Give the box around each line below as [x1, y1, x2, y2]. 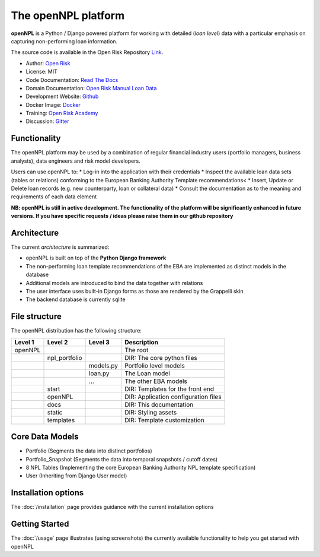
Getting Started [11, 519, 69, 529]
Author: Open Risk [25, 59, 71, 67]
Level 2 [47, 338, 68, 346]
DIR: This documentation [124, 400, 194, 409]
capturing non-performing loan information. [11, 37, 118, 45]
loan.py [89, 369, 110, 377]
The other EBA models [124, 377, 188, 385]
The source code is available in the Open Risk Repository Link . [11, 49, 164, 56]
